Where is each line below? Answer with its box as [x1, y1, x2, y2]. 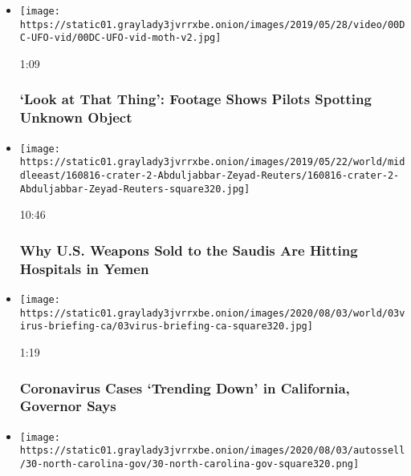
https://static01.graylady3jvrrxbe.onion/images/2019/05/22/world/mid [19, 156, 405, 168]
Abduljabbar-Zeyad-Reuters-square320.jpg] [19, 183, 250, 195]
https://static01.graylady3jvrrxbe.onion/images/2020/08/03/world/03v [19, 307, 405, 319]
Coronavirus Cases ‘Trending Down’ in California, [19, 377, 350, 397]
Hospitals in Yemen [19, 258, 149, 278]
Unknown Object [19, 107, 132, 127]
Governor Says [19, 396, 116, 416]
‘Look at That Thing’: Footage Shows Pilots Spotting [19, 89, 372, 109]
